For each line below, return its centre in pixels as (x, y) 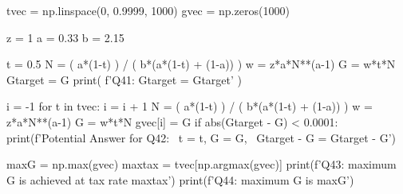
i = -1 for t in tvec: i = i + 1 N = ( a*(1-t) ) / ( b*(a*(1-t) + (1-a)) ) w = (190, 106)
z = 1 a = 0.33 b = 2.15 (65, 37)
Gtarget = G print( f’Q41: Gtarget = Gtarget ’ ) (124, 79)
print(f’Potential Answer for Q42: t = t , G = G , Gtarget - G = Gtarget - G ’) (201, 137)
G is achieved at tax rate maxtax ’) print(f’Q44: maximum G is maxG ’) (180, 179)
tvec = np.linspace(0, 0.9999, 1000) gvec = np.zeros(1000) (148, 10)
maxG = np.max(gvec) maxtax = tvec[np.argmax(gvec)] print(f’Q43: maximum (201, 164)
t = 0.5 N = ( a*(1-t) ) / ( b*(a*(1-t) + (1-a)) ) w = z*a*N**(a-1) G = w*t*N (201, 64)
